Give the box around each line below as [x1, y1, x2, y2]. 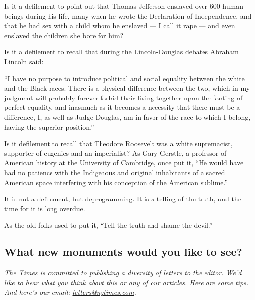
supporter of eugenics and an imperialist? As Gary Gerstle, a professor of [4, 148, 227, 158]
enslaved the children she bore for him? [4, 30, 124, 40]
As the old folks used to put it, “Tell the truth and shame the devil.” [4, 220, 213, 230]
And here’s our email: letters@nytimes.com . [4, 287, 136, 297]
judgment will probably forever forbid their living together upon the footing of [4, 92, 243, 102]
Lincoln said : [4, 56, 44, 66]
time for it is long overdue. [4, 203, 85, 213]
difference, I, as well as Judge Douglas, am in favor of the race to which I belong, [4, 111, 251, 122]
